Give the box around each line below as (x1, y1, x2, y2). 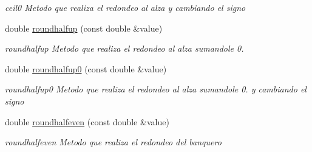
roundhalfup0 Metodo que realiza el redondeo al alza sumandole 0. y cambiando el (5, 83, 307, 95)
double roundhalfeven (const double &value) (5, 115, 169, 128)
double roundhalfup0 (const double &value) (5, 62, 167, 75)
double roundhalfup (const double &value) (5, 21, 163, 34)
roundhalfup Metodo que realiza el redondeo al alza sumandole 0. (5, 42, 244, 55)
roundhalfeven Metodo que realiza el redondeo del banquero (5, 136, 222, 148)
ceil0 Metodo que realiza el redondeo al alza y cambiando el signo (5, 1, 246, 13)
